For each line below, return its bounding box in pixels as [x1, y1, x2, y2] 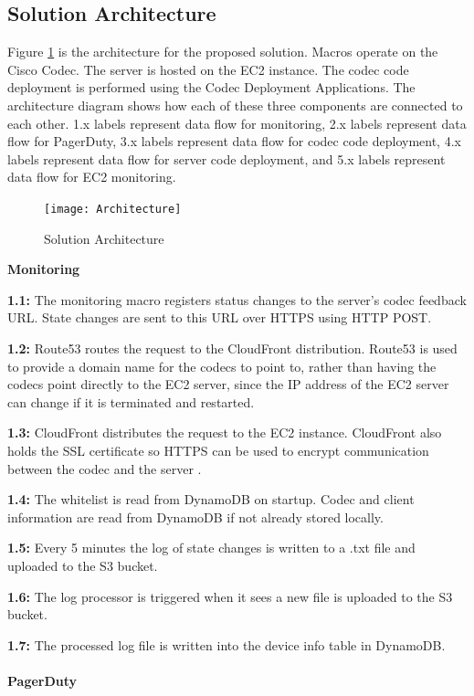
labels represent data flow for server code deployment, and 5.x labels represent [7, 149, 446, 168]
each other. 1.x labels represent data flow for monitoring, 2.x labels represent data [7, 113, 467, 132]
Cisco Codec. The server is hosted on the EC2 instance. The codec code [7, 59, 409, 79]
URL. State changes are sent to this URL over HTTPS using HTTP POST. [7, 308, 432, 327]
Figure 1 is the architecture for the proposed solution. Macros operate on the [7, 42, 438, 61]
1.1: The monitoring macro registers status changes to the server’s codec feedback [7, 290, 467, 309]
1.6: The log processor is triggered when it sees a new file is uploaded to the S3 [7, 586, 453, 606]
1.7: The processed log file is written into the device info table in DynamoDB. [7, 635, 446, 654]
